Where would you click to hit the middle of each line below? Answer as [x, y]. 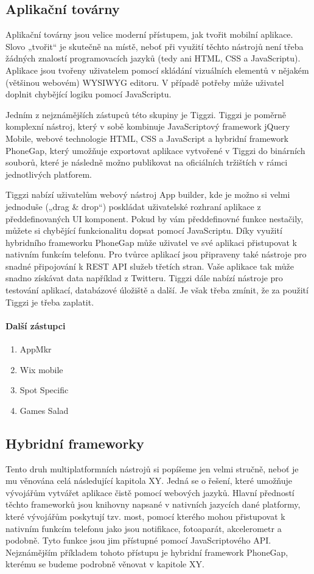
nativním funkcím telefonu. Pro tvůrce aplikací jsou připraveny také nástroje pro [156, 254]
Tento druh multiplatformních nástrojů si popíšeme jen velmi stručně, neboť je [152, 468]
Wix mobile [41, 369]
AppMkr [36, 349]
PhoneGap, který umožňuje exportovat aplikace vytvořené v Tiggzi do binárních [155, 150]
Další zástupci [36, 325]
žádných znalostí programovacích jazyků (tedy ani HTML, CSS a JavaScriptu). [153, 58]
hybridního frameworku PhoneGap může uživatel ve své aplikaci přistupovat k [151, 242]
